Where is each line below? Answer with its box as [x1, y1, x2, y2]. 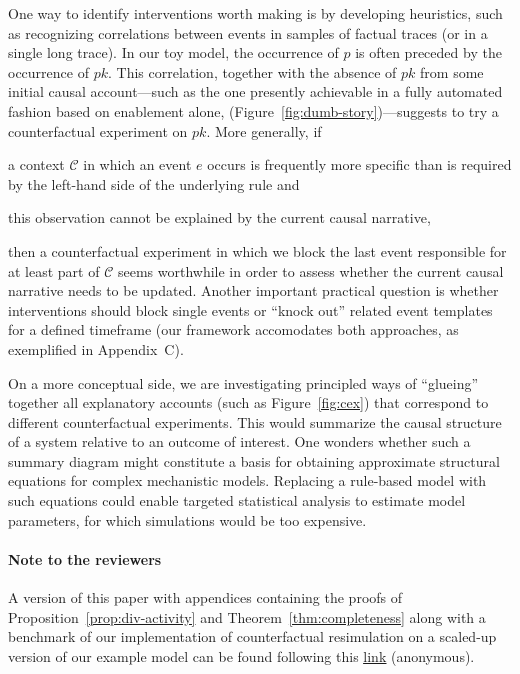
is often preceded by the [355, 42, 502, 63]
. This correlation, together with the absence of [107, 61, 397, 82]
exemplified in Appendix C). [8, 338, 184, 359]
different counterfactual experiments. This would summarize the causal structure [8, 411, 502, 432]
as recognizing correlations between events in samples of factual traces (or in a [8, 22, 488, 43]
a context [8, 154, 65, 175]
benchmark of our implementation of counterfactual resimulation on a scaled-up [8, 626, 497, 647]
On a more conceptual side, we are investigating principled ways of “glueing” [8, 372, 479, 393]
